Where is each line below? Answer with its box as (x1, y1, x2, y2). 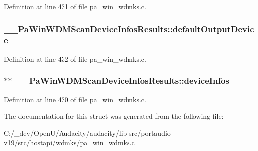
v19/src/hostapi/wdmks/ (4, 137, 80, 148)
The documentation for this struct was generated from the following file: (4, 111, 224, 121)
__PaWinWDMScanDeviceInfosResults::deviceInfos (15, 75, 229, 87)
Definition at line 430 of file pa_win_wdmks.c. (4, 94, 146, 104)
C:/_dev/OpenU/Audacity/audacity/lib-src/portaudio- (4, 127, 173, 138)
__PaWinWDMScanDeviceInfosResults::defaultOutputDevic (4, 22, 254, 35)
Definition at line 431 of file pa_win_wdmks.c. (4, 1, 146, 11)
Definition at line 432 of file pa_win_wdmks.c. (4, 53, 146, 64)
